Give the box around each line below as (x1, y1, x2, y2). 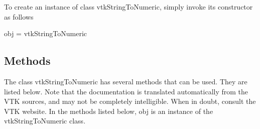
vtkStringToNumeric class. (4, 115, 86, 126)
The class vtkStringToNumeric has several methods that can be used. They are (4, 76, 247, 86)
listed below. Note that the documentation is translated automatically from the (4, 86, 248, 96)
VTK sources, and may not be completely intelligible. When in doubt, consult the (4, 96, 256, 106)
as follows (4, 11, 34, 22)
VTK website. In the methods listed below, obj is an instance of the (4, 105, 213, 116)
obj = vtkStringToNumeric (4, 28, 87, 39)
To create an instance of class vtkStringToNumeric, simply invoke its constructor (4, 2, 253, 12)
